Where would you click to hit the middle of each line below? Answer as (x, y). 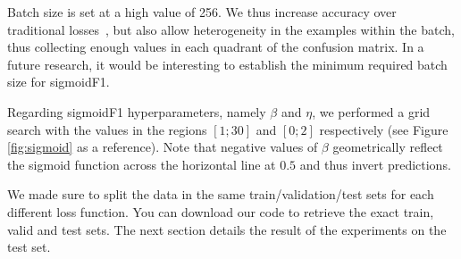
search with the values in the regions (107, 129)
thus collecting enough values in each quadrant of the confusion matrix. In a (216, 47)
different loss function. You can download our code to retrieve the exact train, (221, 211)
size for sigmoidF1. (59, 82)
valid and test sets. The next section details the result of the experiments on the (227, 229)
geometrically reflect (388, 147)
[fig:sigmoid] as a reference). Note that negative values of (163, 147)
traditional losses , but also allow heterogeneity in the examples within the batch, (231, 29)
